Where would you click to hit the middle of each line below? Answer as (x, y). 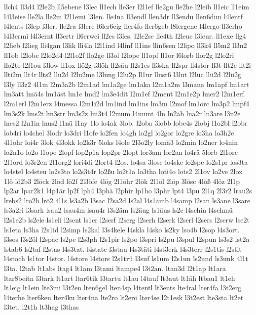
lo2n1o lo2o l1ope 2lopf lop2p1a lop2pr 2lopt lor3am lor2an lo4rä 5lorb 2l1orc (121, 152)
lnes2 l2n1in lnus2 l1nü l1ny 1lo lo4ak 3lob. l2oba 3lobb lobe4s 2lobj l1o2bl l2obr (126, 123)
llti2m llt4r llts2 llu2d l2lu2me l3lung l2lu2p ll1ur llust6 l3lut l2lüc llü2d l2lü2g (123, 74)
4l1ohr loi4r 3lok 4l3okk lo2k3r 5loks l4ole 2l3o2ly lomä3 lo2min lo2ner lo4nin (121, 142)
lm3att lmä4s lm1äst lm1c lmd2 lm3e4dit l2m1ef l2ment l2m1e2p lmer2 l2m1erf (124, 94)
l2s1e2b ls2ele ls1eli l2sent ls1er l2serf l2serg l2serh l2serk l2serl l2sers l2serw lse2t (127, 220)
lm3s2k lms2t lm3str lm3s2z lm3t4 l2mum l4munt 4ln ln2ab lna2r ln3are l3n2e (122, 113)
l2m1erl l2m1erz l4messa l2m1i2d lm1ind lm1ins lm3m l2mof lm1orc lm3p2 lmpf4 (127, 103)
